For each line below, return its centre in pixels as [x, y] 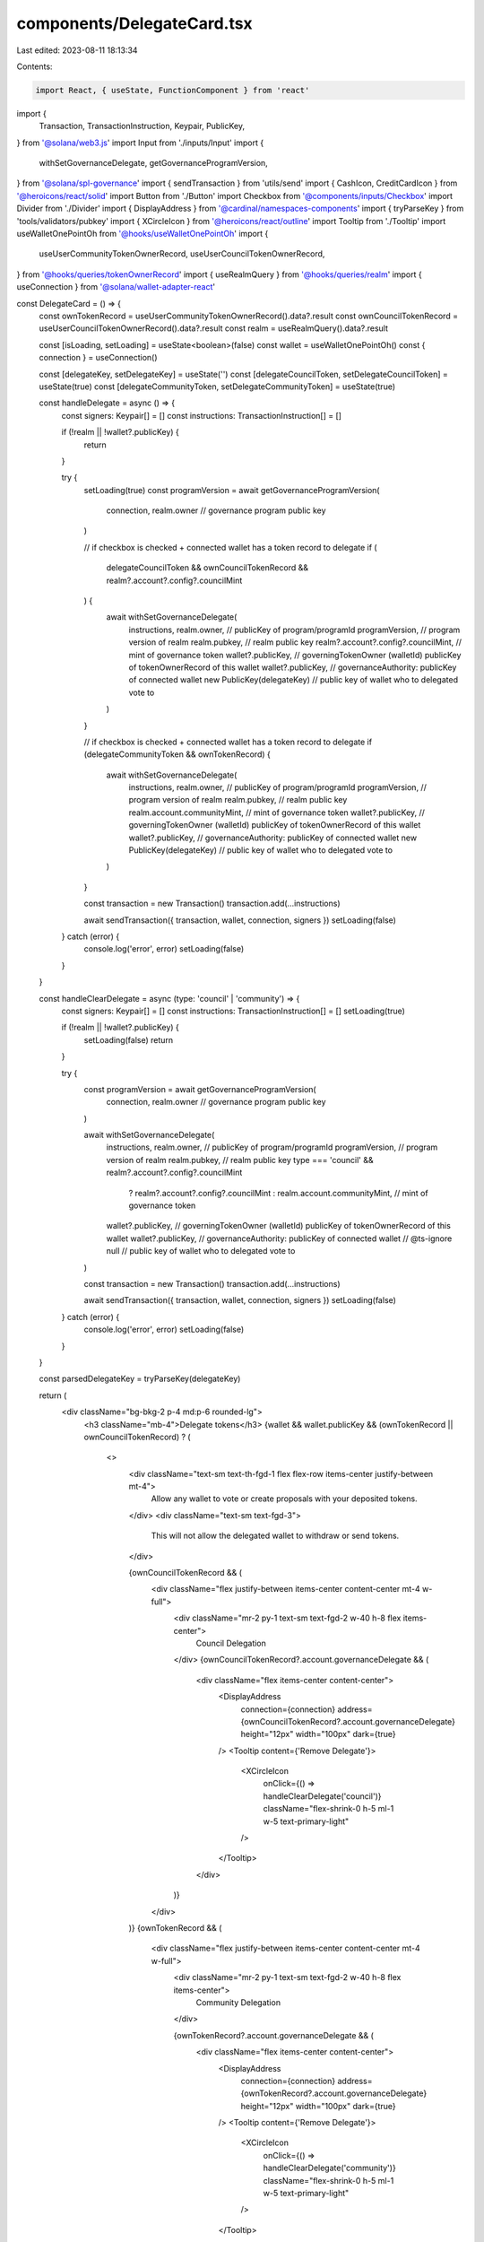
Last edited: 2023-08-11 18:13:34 [77, 50]
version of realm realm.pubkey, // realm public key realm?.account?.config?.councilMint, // [295, 642]
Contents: [35, 66]
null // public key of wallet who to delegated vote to [201, 1251]
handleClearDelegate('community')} [329, 2168]
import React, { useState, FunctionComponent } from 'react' [173, 90]
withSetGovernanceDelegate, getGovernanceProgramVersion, [153, 163]
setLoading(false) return [129, 1039]
